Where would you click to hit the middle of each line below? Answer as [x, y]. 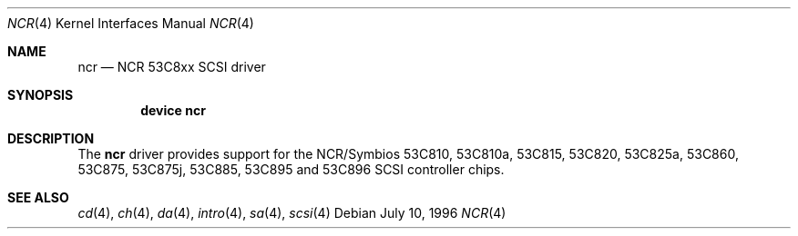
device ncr [173, 110]
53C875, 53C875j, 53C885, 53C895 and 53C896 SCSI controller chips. [291, 169]
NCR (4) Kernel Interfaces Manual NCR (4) [131, 23]
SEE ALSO [38, 197]
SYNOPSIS [41, 95]
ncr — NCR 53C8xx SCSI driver [172, 67]
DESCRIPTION [51, 138]
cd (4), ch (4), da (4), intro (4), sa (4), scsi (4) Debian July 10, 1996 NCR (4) [292, 213]
